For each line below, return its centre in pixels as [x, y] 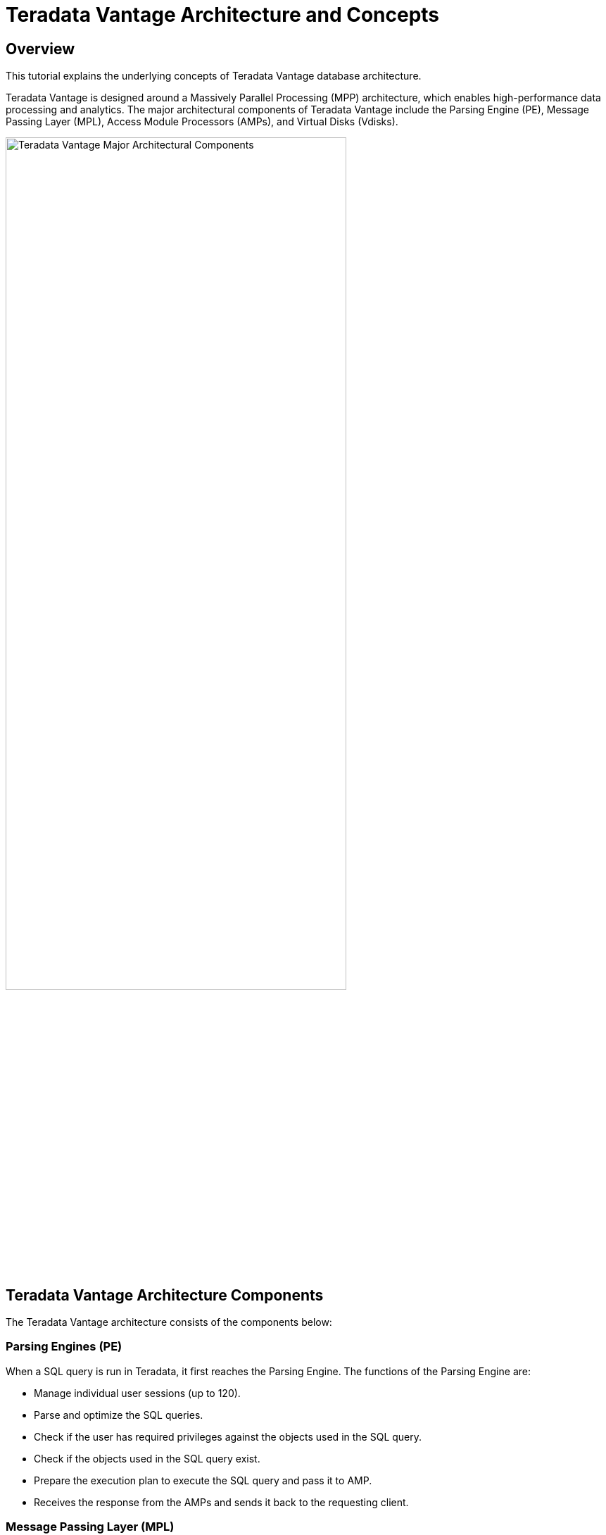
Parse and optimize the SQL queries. [119, 1415]
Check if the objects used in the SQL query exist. [147, 1458]
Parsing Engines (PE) [64, 1347]
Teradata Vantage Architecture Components [165, 1295]
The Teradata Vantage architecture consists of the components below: [169, 1322]
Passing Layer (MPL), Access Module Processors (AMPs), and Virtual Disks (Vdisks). [202, 122]
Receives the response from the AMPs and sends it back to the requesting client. [221, 1502]
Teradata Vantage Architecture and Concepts [223, 15]
